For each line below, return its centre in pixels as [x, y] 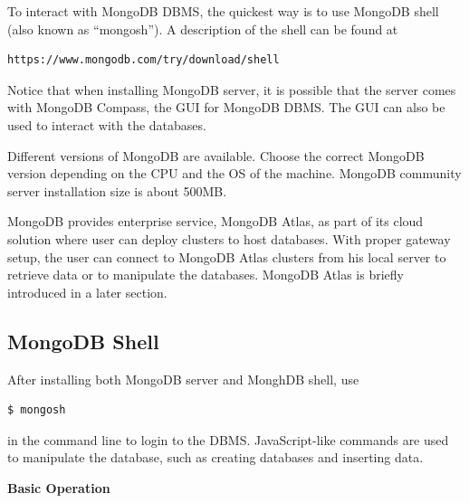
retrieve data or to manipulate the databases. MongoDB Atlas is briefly [206, 275]
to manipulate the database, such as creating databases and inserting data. [215, 457]
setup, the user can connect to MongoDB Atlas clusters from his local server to [227, 256]
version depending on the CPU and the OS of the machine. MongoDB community [234, 173]
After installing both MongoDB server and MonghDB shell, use [183, 379]
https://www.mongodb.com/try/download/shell [144, 60]
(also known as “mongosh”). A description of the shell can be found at [203, 28]
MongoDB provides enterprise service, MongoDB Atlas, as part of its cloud [215, 221]
